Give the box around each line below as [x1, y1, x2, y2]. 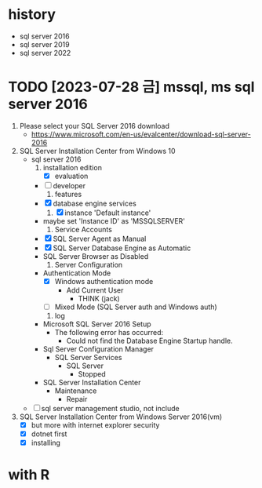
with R [8, 466, 50, 484]
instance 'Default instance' [64, 208, 151, 217]
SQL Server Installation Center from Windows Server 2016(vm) [19, 412, 223, 421]
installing [31, 438, 61, 448]
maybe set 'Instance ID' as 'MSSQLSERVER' [42, 216, 186, 225]
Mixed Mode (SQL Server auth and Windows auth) [54, 302, 217, 311]
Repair [66, 395, 88, 404]
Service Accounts [54, 224, 112, 234]
